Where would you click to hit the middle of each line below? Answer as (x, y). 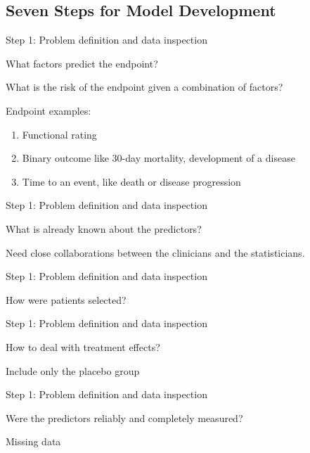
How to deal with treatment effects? (83, 346)
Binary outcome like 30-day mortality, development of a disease (159, 158)
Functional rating (59, 134)
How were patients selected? (66, 299)
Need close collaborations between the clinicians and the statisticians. (155, 252)
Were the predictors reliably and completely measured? (124, 417)
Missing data (33, 441)
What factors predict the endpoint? (82, 63)
